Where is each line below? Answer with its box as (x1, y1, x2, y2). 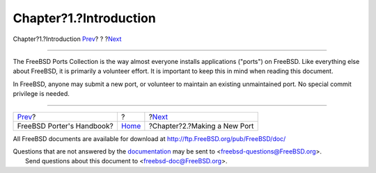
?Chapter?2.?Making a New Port (148, 121, 254, 131)
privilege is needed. (13, 90, 70, 98)
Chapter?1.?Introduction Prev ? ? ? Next (13, 35, 122, 43)
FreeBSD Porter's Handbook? (17, 121, 114, 131)
